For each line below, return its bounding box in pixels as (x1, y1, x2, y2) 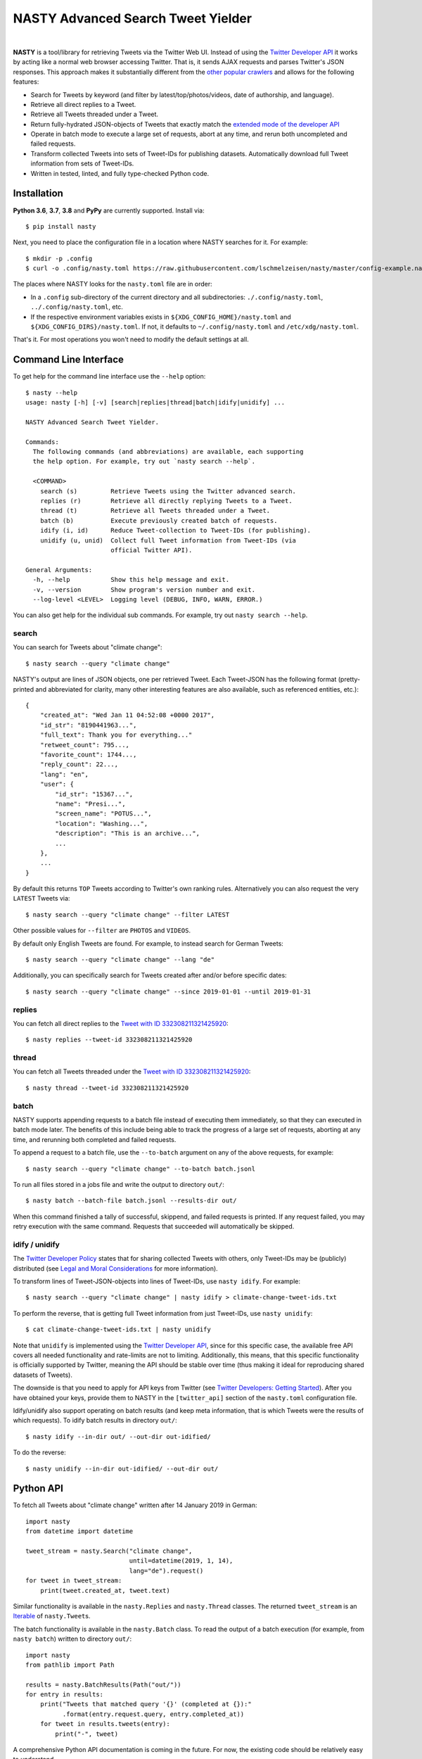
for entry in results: (25, 1691, 104, 1698)
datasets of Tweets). (13, 1371, 73, 1379)
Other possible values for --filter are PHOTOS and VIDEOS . (13, 926, 191, 935)
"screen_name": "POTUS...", (55, 810, 152, 818)
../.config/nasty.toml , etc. (30, 303, 123, 311)
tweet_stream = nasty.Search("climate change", (25, 1547, 193, 1555)
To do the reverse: (13, 1448, 66, 1456)
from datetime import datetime (25, 1528, 134, 1535)
